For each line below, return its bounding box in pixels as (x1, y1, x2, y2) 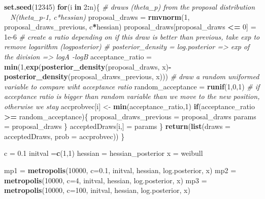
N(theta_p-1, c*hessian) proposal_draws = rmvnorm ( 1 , (10, 11, 190, 22)
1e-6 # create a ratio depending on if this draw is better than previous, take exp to (4, 31, 260, 42)
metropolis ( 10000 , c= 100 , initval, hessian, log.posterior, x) (4, 185, 190, 195)
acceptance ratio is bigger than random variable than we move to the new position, (4, 91, 260, 102)
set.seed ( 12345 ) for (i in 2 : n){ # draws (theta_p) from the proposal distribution (4, 2, 255, 12)
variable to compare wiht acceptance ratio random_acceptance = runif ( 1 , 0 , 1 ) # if (4, 81, 260, 91)
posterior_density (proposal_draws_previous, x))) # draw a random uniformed (4, 71, 259, 82)
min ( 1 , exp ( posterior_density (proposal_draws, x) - (4, 61, 172, 72)
